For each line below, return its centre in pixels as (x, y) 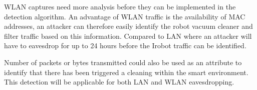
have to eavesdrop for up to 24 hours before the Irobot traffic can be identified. (125, 45)
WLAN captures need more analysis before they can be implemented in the (120, 6)
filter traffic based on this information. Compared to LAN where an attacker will (128, 36)
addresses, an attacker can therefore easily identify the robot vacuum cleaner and (128, 26)
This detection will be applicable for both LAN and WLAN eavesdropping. (119, 82)
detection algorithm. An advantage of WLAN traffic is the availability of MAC (125, 16)
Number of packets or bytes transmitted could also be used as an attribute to (123, 62)
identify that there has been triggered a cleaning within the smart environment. (126, 72)
